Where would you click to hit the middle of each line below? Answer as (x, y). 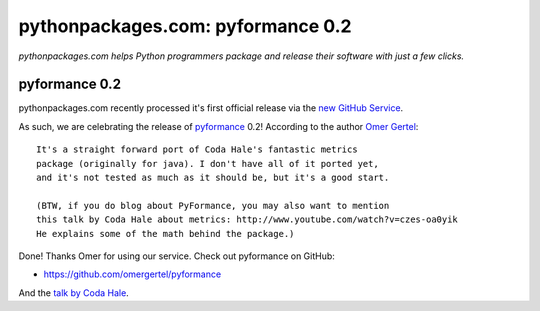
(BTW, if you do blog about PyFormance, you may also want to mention (213, 205)
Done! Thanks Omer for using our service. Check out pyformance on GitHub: (176, 256)
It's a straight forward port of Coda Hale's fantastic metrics (197, 149)
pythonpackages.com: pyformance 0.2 (185, 26)
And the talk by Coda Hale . (73, 292)
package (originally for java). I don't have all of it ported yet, (207, 163)
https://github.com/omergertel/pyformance (132, 274)
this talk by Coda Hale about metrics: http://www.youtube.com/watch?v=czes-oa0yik (247, 219)
